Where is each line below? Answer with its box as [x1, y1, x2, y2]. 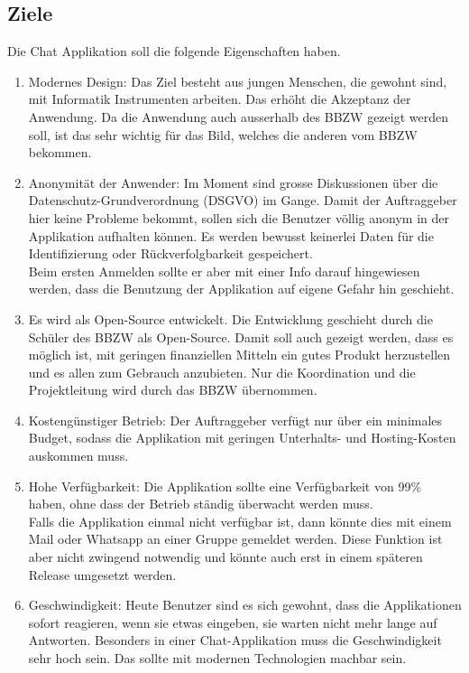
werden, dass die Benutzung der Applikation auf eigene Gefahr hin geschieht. [28, 279, 455, 298]
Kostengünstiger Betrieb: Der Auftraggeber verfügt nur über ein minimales [28, 410, 443, 429]
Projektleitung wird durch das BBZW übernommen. [28, 380, 317, 399]
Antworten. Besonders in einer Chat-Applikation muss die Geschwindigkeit [28, 631, 442, 650]
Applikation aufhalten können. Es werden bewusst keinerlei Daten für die [28, 226, 434, 245]
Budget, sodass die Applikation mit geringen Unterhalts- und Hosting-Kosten [28, 428, 456, 447]
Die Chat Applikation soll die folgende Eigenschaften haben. [7, 42, 341, 61]
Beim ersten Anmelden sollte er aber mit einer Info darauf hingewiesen [28, 261, 420, 280]
